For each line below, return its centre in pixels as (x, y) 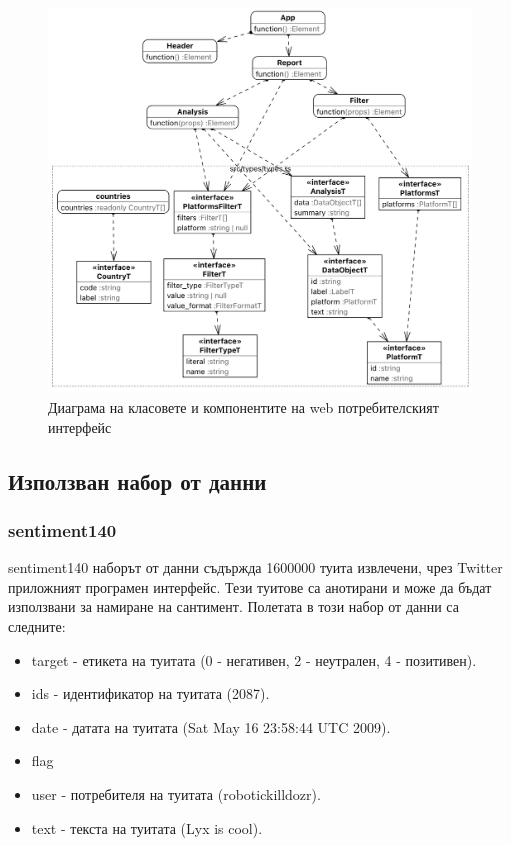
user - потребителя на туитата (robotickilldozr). (176, 794)
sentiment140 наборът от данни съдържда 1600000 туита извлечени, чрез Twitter (255, 567)
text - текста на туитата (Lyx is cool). (147, 827)
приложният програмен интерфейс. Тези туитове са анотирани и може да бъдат (250, 586)
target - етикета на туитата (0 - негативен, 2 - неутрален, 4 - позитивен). (254, 659)
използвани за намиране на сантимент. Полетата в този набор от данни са (233, 606)
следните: (37, 626)
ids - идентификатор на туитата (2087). (150, 693)
